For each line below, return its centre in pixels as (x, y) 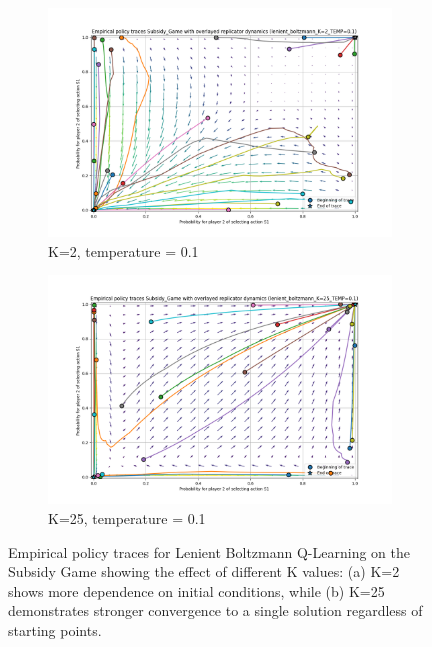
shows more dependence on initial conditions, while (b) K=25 (196, 590)
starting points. (55, 629)
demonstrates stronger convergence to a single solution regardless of (215, 610)
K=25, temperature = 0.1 (127, 518)
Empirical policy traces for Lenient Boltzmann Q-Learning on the (209, 551)
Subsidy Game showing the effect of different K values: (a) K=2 (204, 571)
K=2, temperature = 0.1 (123, 250)
